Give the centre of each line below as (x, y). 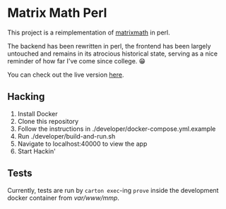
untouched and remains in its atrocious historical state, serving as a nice (112, 53)
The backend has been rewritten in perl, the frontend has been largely (109, 46)
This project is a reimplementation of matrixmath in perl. (89, 32)
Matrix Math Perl (57, 13)
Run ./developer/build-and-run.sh (66, 136)
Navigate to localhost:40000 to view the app (82, 144)
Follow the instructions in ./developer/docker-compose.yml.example (117, 129)
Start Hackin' (37, 151)
